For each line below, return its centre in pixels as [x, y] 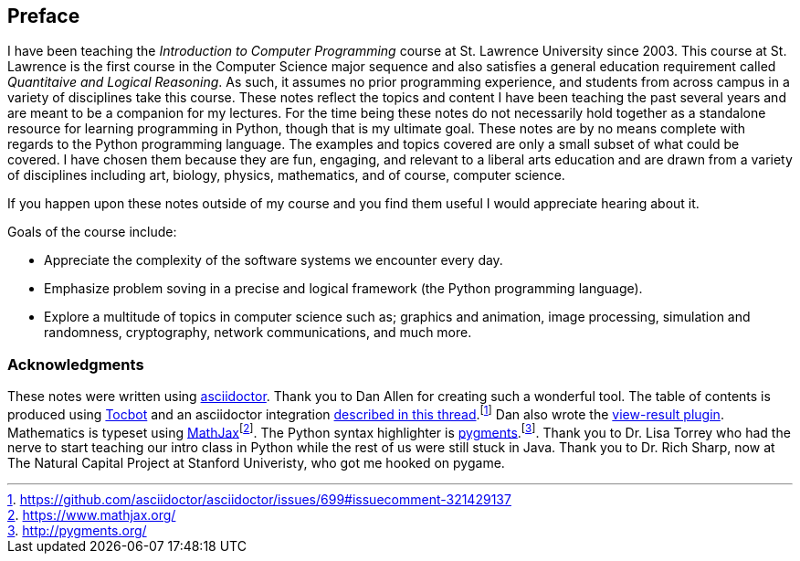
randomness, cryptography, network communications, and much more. [258, 333]
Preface [44, 16]
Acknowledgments [76, 364]
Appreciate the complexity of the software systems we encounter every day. [274, 260]
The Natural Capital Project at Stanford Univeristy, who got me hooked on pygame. [256, 463]
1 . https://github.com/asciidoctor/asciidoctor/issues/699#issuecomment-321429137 [259, 500]
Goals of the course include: [92, 232]
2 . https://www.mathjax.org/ [92, 515]
